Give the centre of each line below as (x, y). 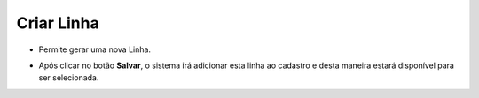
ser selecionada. (69, 78)
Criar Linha (58, 23)
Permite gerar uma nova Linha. (94, 49)
